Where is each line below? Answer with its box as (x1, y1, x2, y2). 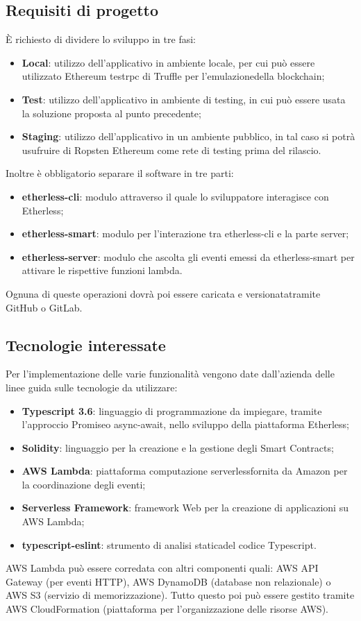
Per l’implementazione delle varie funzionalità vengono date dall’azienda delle (6, 366, 335, 381)
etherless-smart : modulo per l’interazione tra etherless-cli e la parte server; (22, 226, 349, 241)
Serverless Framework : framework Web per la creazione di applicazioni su (22, 500, 349, 515)
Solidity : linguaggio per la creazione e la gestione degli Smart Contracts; (22, 440, 334, 454)
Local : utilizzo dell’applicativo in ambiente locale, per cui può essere (22, 55, 315, 69)
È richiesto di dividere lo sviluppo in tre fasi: (6, 32, 196, 46)
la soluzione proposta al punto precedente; (22, 105, 201, 120)
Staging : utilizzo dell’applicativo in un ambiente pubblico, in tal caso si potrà (22, 129, 355, 144)
